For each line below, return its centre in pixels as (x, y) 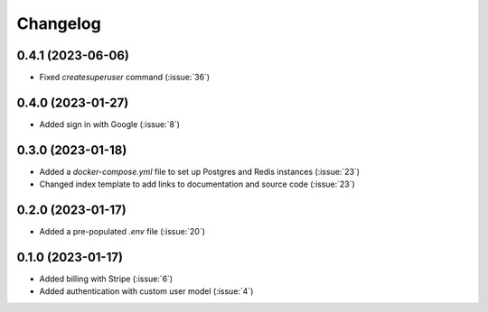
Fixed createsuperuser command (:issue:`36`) (125, 78)
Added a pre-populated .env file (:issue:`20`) (122, 232)
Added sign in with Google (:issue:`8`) (110, 124)
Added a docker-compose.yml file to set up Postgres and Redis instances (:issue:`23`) (200, 171)
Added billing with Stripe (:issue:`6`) (106, 279)
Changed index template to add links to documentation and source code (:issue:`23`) (197, 184)
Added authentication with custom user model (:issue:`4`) (146, 291)
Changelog (59, 23)
